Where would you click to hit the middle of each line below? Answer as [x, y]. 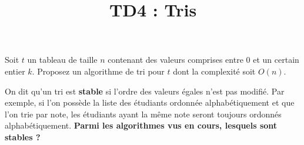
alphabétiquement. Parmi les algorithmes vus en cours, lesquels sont [141, 125]
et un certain [276, 60]
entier [15, 71]
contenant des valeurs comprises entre [176, 60]
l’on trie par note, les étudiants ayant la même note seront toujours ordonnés [143, 114]
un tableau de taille [62, 60]
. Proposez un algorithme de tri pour [98, 71]
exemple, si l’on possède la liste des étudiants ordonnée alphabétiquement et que [150, 102]
